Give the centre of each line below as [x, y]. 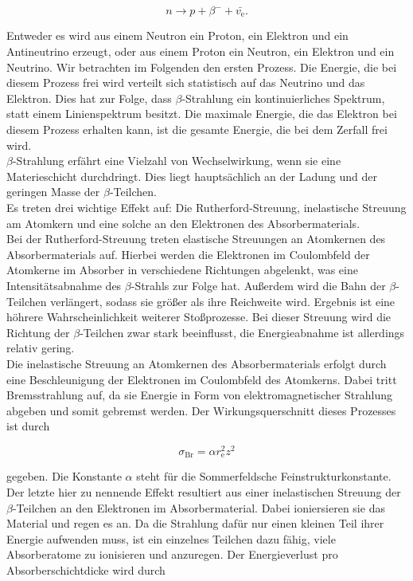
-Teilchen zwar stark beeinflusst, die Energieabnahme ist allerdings [242, 332]
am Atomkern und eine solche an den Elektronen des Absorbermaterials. [183, 223]
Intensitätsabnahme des [64, 285]
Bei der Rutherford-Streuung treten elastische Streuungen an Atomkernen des [196, 239]
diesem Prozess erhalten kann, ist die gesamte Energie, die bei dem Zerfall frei [197, 130]
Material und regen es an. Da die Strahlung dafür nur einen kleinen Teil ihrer [195, 523]
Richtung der [38, 332]
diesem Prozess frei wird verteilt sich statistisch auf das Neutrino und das [186, 82]
